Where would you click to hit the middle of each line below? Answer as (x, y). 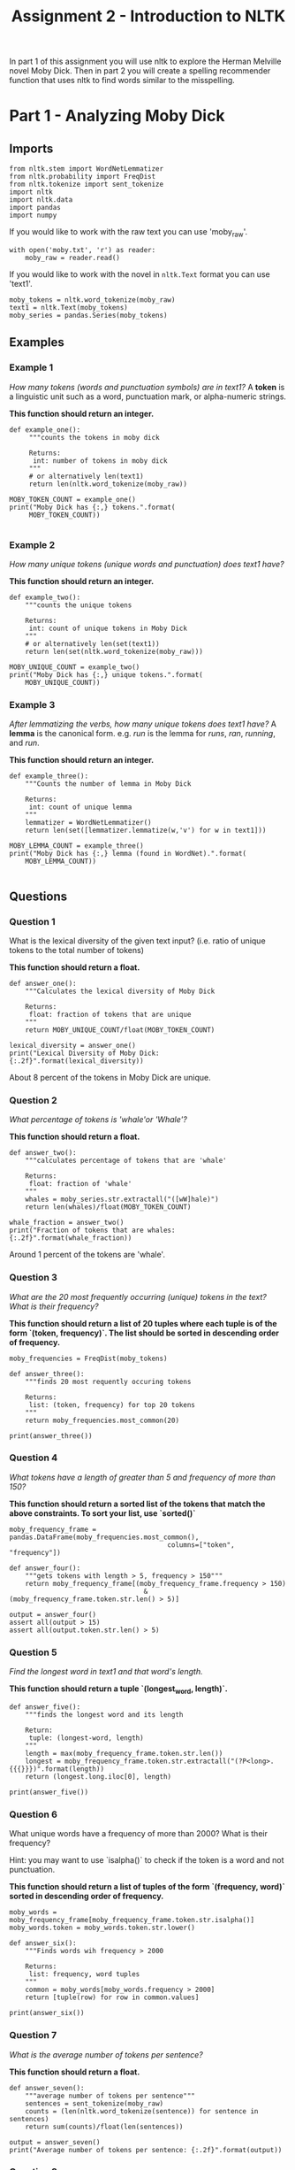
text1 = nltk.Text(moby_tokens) (68, 307)
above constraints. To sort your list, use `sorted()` (102, 1513)
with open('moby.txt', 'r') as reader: (83, 250)
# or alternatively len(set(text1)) (93, 643)
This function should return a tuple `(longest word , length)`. (118, 1689)
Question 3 (33, 1278)
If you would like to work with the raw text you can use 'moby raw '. (129, 233)
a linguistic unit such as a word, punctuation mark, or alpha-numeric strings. (148, 396)
